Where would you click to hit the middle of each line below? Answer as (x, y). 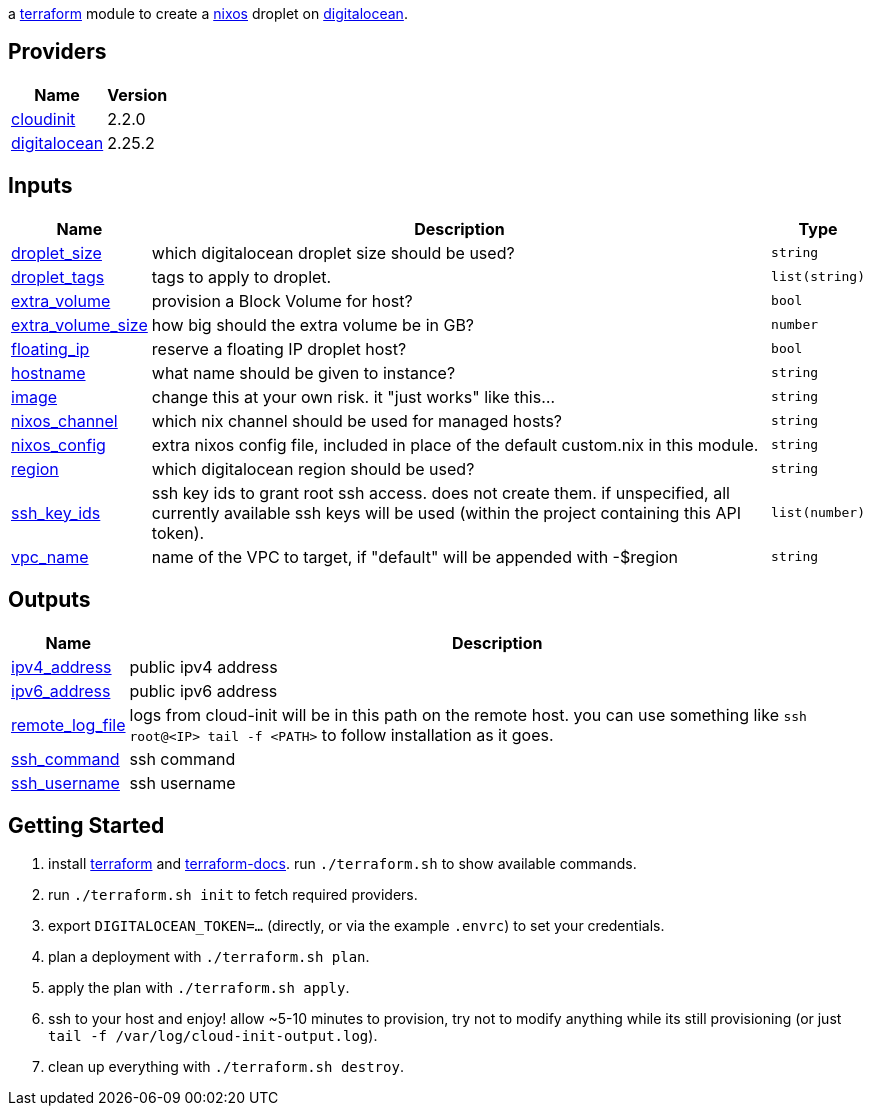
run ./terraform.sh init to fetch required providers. (233, 895)
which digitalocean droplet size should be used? (333, 252)
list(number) (818, 513)
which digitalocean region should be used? (313, 468)
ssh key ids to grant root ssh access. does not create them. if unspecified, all (440, 492)
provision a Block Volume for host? (282, 300)
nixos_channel (64, 420)
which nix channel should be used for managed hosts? (357, 420)
